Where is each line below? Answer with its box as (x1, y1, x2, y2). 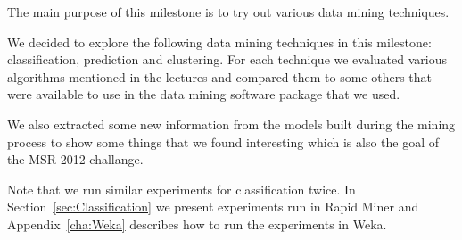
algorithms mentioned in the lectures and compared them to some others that (7, 67, 433, 86)
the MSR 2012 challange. (7, 150, 144, 169)
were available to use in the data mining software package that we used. (7, 85, 400, 103)
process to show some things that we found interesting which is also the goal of (7, 132, 440, 151)
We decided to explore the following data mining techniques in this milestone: (7, 32, 432, 51)
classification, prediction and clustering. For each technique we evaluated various (7, 50, 447, 69)
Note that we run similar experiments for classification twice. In (7, 179, 356, 198)
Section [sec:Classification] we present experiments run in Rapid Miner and (7, 197, 419, 216)
